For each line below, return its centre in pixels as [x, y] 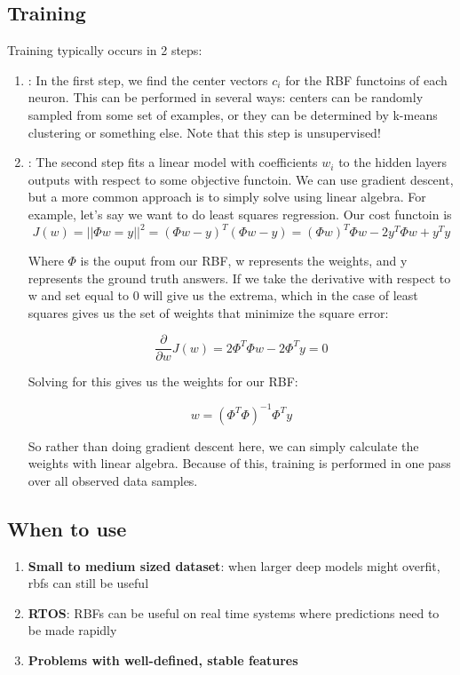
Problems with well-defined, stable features [163, 659]
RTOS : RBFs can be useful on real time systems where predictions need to [234, 612]
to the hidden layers [393, 162]
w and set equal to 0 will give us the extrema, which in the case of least [223, 295]
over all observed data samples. [113, 480]
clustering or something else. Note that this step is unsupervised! [204, 132]
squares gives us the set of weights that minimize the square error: [208, 312]
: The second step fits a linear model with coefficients [173, 162]
